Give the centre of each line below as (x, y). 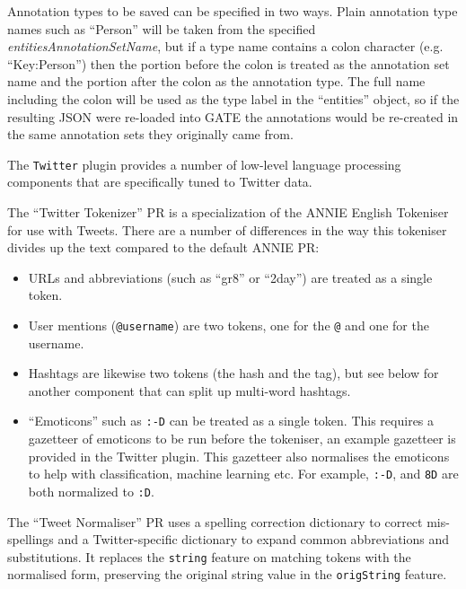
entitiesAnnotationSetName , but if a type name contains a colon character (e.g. (225, 46)
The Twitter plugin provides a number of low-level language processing (204, 164)
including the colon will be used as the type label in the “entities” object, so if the (233, 98)
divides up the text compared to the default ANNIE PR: (163, 247)
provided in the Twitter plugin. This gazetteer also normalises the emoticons (239, 456)
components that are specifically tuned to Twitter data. (160, 182)
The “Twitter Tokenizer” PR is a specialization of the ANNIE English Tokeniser (228, 212)
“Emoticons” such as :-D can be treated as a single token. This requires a (231, 421)
